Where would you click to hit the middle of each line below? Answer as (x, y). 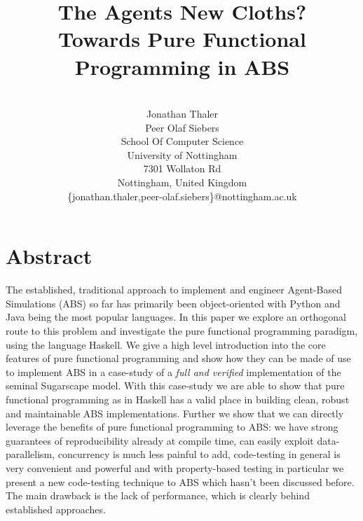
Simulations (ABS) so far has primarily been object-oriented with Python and (173, 303)
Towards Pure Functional (182, 39)
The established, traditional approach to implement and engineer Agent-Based (174, 290)
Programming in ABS (182, 66)
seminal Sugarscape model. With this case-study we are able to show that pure (175, 385)
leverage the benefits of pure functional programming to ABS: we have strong (172, 427)
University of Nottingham (182, 154)
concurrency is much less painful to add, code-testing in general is (199, 454)
